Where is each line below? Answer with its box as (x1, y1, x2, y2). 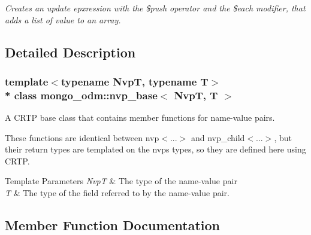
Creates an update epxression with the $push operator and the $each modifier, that (5, 2, 306, 14)
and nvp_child (191, 131, 245, 144)
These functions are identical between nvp (5, 131, 159, 144)
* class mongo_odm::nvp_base (5, 87, 158, 102)
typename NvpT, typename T (61, 74, 209, 88)
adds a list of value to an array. (5, 13, 121, 26)
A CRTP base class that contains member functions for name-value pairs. (5, 111, 275, 124)
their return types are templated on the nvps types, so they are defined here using (5, 143, 306, 155)
